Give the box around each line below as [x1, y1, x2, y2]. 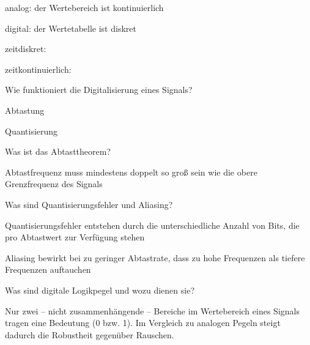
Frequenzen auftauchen [5, 263, 91, 276]
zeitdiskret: [5, 42, 46, 55]
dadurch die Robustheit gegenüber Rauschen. [5, 328, 174, 341]
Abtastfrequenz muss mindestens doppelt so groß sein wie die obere [5, 165, 257, 178]
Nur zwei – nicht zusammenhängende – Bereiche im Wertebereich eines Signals [5, 304, 300, 317]
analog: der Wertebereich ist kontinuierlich [5, 1, 164, 13]
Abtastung [5, 103, 45, 116]
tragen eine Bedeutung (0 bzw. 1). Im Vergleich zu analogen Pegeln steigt [5, 316, 281, 329]
